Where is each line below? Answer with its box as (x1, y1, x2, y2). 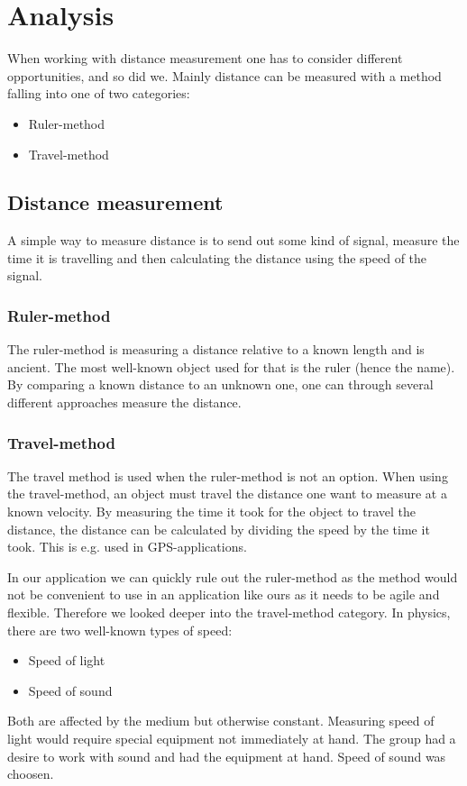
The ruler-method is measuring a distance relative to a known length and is (7, 340, 425, 359)
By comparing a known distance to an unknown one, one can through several (7, 375, 434, 394)
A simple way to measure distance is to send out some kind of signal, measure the (7, 231, 460, 250)
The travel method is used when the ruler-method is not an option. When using (7, 466, 448, 485)
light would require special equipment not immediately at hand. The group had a (7, 729, 456, 748)
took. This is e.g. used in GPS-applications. (7, 537, 247, 556)
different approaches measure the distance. (7, 393, 242, 412)
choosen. (7, 764, 54, 783)
